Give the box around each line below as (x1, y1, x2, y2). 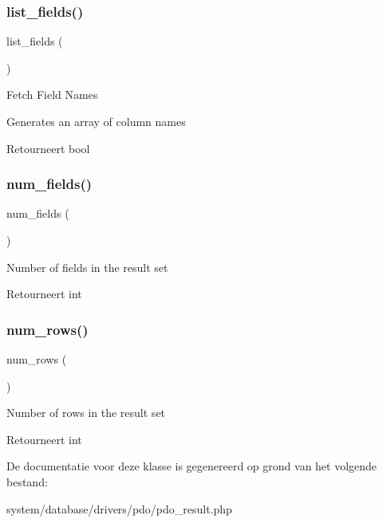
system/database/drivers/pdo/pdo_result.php (6, 500, 232, 517)
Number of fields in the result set (6, 258, 168, 275)
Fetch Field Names (6, 86, 98, 103)
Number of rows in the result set (6, 404, 166, 421)
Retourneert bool (6, 140, 90, 156)
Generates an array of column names (6, 113, 186, 129)
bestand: (6, 473, 48, 490)
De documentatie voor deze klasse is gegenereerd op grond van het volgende (6, 458, 377, 474)
